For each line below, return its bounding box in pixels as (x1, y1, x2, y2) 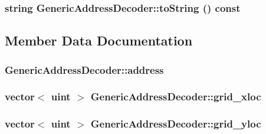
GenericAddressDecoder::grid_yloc (90, 116, 261, 131)
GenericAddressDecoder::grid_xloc (90, 89, 261, 104)
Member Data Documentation (5, 31, 193, 50)
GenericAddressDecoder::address (5, 62, 164, 77)
